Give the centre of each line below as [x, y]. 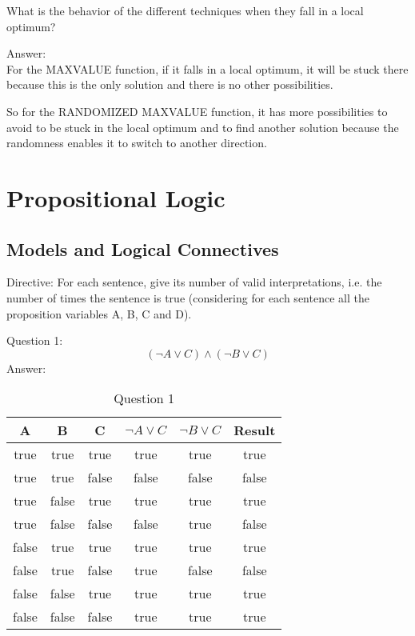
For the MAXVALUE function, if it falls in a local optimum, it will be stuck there [207, 68]
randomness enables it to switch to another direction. [137, 143]
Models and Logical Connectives [143, 248]
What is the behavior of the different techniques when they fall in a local [185, 10]
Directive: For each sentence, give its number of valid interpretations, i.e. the [194, 282]
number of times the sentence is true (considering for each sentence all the [188, 297]
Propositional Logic [116, 197]
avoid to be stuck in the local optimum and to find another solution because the [203, 127]
